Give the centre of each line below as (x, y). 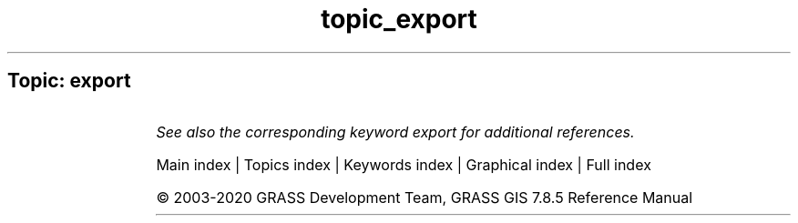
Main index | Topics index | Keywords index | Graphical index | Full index (404, 164)
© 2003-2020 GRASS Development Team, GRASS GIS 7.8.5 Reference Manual (425, 197)
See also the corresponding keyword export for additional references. (395, 132)
